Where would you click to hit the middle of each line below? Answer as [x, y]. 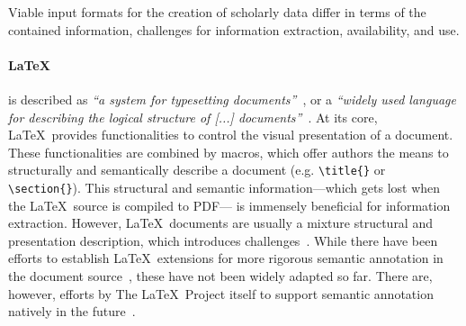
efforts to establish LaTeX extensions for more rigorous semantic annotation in [226, 258]
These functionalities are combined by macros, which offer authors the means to [229, 152]
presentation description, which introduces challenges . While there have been [223, 240]
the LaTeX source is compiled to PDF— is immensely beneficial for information [229, 205]
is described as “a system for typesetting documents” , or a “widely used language [232, 99]
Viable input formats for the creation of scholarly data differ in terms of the [217, 12]
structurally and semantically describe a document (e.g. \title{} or [197, 170]
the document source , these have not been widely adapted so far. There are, [220, 276]
